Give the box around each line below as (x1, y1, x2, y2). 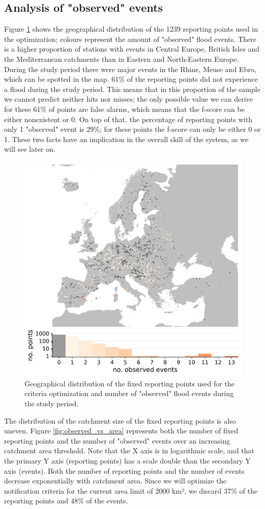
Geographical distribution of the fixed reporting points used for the (25, 378, 235, 388)
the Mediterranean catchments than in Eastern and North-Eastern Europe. (4, 53, 239, 64)
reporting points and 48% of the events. (4, 495, 128, 506)
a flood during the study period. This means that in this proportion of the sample (4, 83, 260, 94)
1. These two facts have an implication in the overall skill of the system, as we (4, 133, 249, 144)
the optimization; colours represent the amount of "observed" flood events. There (4, 33, 256, 44)
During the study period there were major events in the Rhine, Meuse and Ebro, (4, 63, 256, 74)
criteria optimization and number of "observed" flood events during (25, 388, 234, 399)
